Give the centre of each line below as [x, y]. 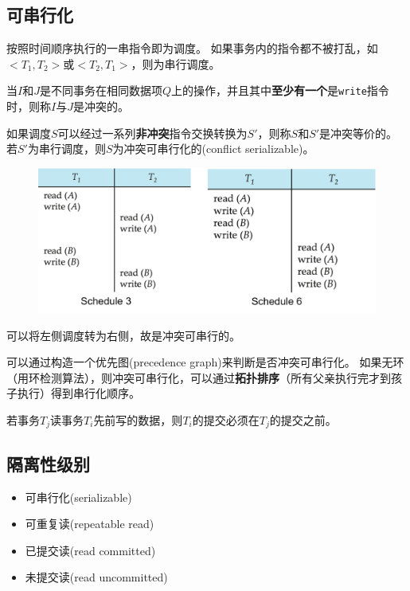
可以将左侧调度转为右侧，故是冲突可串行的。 [123, 335]
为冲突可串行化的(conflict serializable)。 [213, 149]
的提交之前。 [303, 419]
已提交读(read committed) [90, 550]
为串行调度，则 [66, 149]
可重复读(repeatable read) [90, 524]
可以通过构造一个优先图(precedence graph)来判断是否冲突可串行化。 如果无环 [205, 362]
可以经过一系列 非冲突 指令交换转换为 [152, 133]
